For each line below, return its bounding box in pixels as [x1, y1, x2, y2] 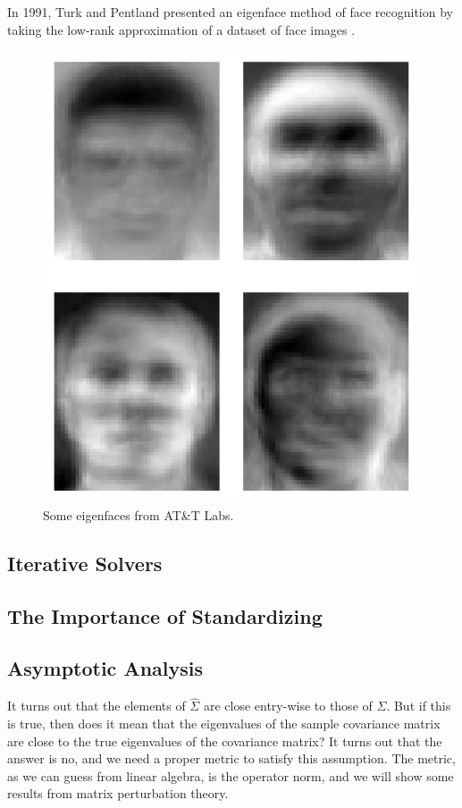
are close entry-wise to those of [203, 696, 373, 715]
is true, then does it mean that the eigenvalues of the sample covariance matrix [7, 713, 441, 732]
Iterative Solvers [7, 549, 163, 577]
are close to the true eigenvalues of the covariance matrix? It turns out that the [7, 731, 442, 750]
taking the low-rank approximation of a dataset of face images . [7, 20, 356, 38]
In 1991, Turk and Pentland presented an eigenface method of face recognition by [7, 3, 453, 21]
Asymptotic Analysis [7, 654, 204, 682]
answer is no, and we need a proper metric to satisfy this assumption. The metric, [7, 749, 456, 768]
